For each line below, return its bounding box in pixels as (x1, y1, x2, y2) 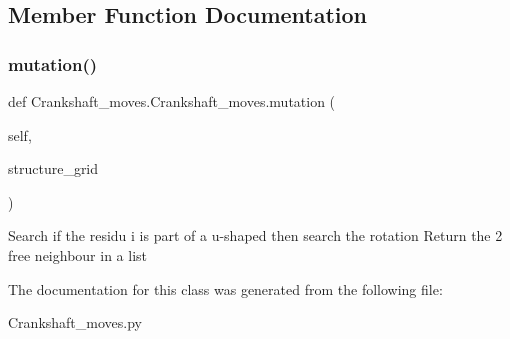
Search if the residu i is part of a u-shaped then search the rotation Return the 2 (8, 225, 503, 246)
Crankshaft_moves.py (8, 312, 142, 333)
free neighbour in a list (8, 244, 148, 265)
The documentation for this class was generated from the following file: (8, 278, 443, 299)
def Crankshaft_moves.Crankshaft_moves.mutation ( (8, 91, 336, 111)
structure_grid (8, 158, 99, 179)
